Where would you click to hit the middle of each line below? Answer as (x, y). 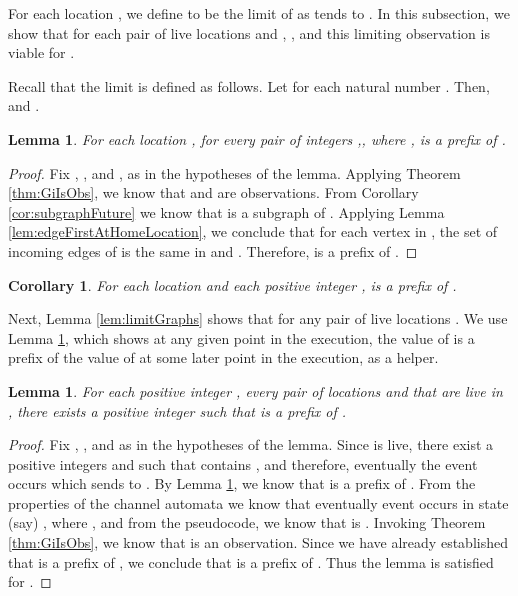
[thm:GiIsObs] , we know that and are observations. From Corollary (213, 192)
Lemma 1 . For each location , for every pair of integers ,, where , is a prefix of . (257, 138)
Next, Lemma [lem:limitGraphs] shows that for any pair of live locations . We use (258, 318)
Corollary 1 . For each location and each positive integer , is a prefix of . (232, 284)
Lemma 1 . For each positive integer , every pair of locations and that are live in (255, 390)
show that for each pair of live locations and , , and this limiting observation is (249, 32)
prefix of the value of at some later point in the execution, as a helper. (223, 357)
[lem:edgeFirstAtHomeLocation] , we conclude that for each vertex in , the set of (253, 231)
